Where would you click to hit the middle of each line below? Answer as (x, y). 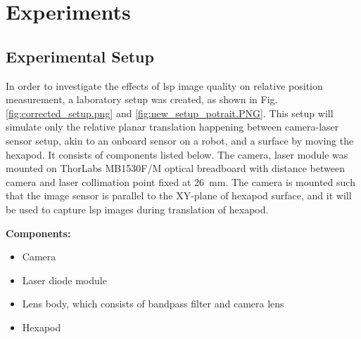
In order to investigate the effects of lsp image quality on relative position (164, 85)
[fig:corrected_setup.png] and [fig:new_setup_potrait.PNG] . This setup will (170, 113)
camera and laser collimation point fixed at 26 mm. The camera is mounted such (180, 181)
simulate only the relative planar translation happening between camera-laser (172, 127)
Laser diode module (64, 280)
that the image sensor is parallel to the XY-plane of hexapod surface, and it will (179, 195)
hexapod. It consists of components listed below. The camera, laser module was (177, 154)
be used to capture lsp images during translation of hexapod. (137, 209)
